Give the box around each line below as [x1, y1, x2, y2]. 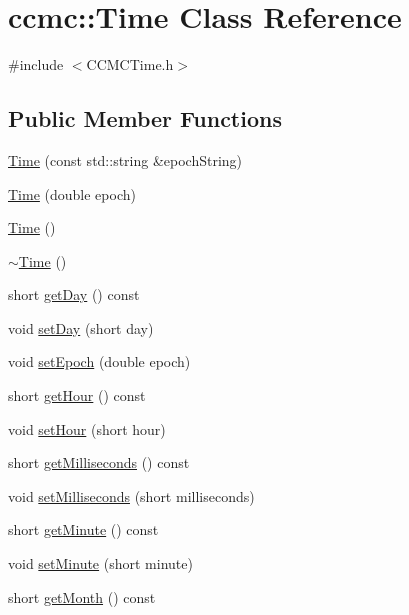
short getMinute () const [8, 519, 159, 540]
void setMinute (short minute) [8, 553, 193, 574]
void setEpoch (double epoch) [8, 351, 191, 372]
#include [8, 54, 64, 75]
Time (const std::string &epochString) [8, 149, 243, 170]
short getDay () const [8, 284, 140, 305]
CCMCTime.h [86, 54, 174, 75]
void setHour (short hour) [8, 418, 166, 439]
